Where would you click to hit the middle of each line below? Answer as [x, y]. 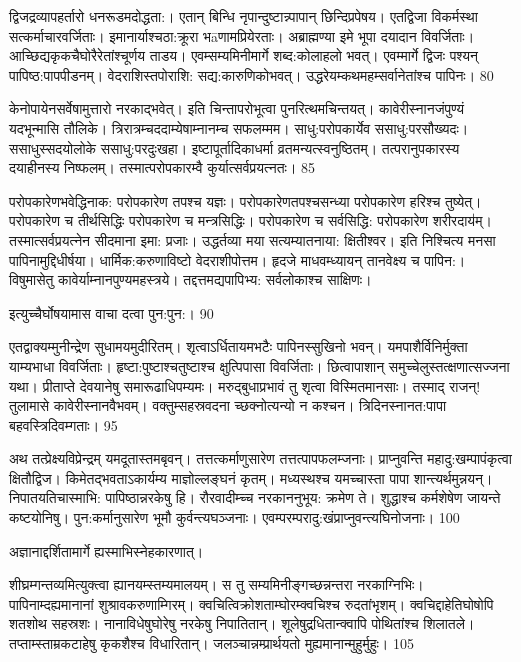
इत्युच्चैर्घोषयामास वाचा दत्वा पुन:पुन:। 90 [111, 312]
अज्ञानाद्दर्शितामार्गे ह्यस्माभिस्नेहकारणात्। [106, 550]
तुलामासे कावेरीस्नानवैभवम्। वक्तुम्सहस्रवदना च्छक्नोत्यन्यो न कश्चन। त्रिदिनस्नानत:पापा [228, 405]
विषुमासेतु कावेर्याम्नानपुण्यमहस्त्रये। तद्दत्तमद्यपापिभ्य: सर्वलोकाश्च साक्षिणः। [190, 279]
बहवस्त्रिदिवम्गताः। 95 [63, 424]
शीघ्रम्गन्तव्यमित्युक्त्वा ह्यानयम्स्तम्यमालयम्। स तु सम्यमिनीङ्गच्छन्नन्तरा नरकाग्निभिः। [216, 584]
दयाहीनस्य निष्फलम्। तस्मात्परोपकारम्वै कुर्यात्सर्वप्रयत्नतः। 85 [162, 167]
